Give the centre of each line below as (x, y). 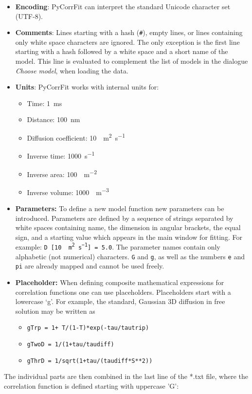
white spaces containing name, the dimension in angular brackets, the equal (128, 227)
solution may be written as (55, 311)
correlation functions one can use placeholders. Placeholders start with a (123, 292)
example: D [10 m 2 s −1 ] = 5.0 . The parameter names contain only (118, 247)
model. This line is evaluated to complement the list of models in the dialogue (132, 61)
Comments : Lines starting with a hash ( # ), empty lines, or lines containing (129, 32)
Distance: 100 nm (54, 119)
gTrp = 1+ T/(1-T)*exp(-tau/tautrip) (88, 328)
